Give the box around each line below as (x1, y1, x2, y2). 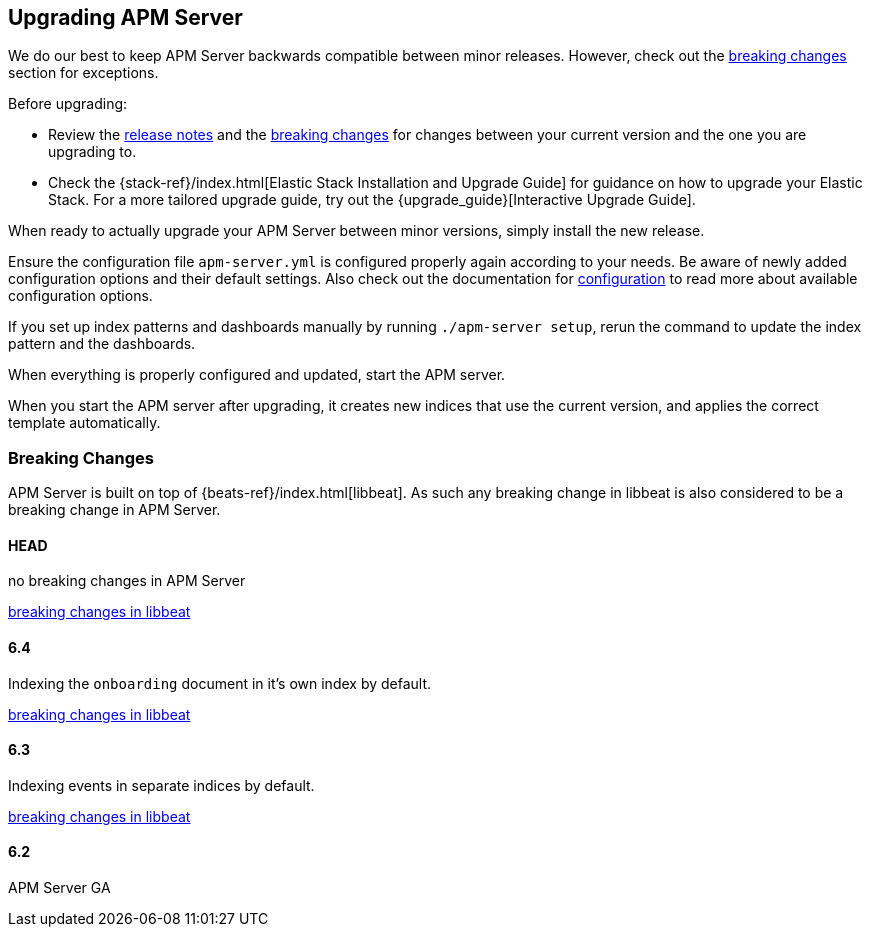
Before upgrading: (8, 95, 128, 113)
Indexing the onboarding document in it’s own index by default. (8, 674, 432, 692)
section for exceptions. (8, 64, 159, 82)
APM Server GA (8, 879, 111, 897)
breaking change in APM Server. (8, 501, 221, 519)
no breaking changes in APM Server (8, 572, 246, 590)
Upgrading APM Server (8, 5, 243, 30)
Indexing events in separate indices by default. (8, 776, 315, 794)
